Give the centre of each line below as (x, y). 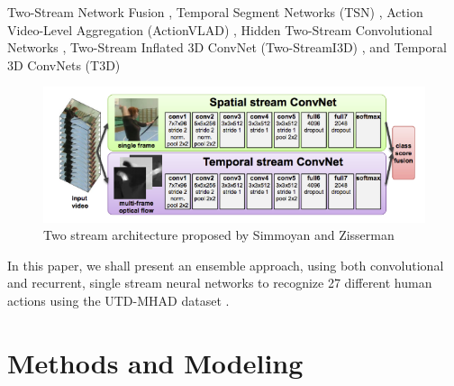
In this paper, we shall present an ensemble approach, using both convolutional (226, 265)
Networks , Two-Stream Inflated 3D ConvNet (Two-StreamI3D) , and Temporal (227, 47)
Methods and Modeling (155, 362)
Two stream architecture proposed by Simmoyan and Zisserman (219, 235)
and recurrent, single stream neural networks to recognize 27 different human (220, 283)
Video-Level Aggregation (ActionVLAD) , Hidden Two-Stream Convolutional (220, 29)
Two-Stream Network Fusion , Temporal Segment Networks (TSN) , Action (215, 12)
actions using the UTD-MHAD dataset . (118, 301)
